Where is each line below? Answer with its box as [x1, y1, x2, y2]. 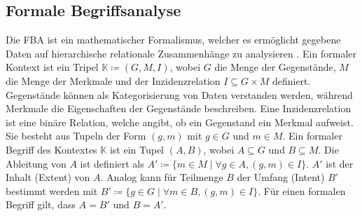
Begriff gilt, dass [6, 197, 76, 212]
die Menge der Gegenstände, [214, 60, 336, 74]
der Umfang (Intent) [237, 170, 325, 184]
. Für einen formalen [258, 183, 346, 198]
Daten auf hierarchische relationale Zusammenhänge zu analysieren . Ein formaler [6, 46, 356, 60]
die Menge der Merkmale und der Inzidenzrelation [6, 73, 221, 88]
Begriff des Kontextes [6, 142, 97, 156]
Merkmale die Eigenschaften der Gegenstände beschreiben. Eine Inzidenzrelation [6, 101, 351, 116]
